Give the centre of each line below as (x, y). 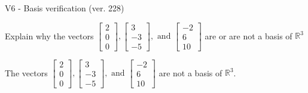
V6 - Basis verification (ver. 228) (65, 8)
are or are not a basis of (248, 35)
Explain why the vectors (49, 35)
